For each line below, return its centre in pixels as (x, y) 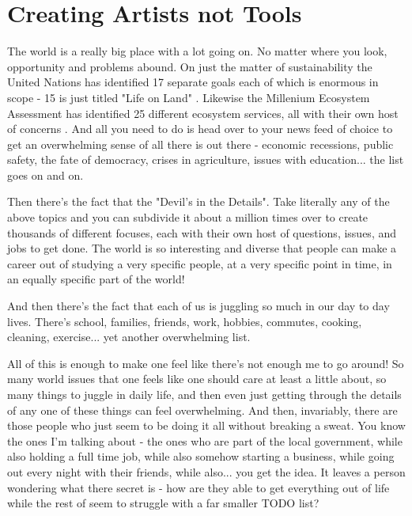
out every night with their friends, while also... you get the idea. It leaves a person (206, 471)
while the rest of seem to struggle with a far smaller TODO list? (163, 503)
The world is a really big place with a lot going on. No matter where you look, (197, 51)
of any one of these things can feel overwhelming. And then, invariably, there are (202, 410)
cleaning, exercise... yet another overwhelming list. (129, 337)
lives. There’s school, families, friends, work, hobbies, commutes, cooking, (185, 321)
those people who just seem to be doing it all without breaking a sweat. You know (206, 425)
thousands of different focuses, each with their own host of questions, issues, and (202, 232)
